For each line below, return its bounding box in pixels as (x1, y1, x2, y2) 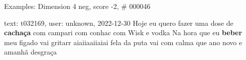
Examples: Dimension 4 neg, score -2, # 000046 (4, 1, 151, 11)
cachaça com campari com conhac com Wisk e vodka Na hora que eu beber (4, 27, 242, 38)
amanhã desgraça (4, 47, 57, 57)
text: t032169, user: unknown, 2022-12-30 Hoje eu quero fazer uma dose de (4, 17, 233, 28)
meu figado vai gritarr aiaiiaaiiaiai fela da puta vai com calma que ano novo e (4, 37, 242, 47)
